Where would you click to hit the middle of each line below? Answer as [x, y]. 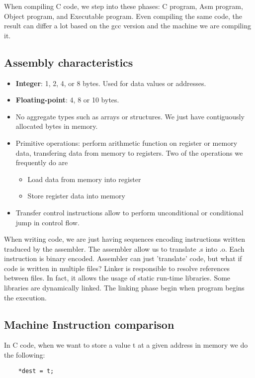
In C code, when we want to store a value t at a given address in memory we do [126, 345]
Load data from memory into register [84, 179]
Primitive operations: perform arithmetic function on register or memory [127, 142]
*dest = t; [36, 371]
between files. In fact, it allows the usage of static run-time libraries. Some [117, 278]
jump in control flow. [47, 222]
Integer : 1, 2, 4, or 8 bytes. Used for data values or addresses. [111, 83]
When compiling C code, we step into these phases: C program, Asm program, [124, 6]
